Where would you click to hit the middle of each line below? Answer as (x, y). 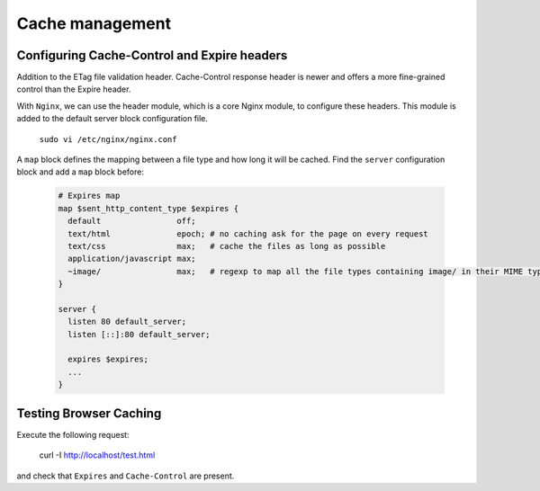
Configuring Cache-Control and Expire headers (152, 55)
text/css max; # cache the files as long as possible (227, 246)
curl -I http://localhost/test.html (97, 455)
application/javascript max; (132, 259)
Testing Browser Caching (89, 413)
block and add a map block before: (80, 172)
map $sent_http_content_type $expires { (148, 208)
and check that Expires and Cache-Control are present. (126, 476)
